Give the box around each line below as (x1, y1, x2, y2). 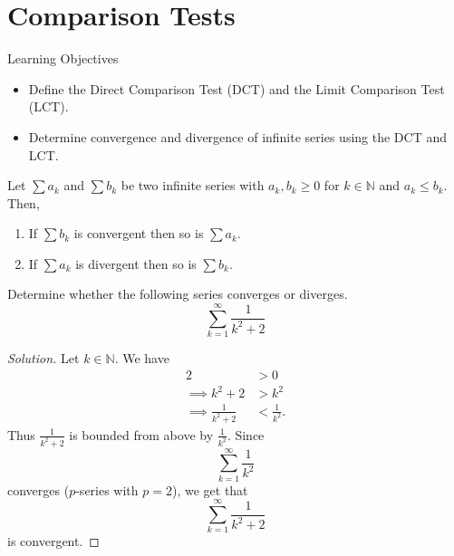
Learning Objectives (7, 49, 119, 68)
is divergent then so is (75, 254, 197, 273)
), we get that (171, 480, 248, 499)
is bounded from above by (69, 425, 214, 444)
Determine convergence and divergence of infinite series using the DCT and (28, 127, 447, 146)
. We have (114, 349, 169, 368)
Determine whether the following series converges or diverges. (7, 284, 348, 303)
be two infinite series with (121, 176, 265, 195)
